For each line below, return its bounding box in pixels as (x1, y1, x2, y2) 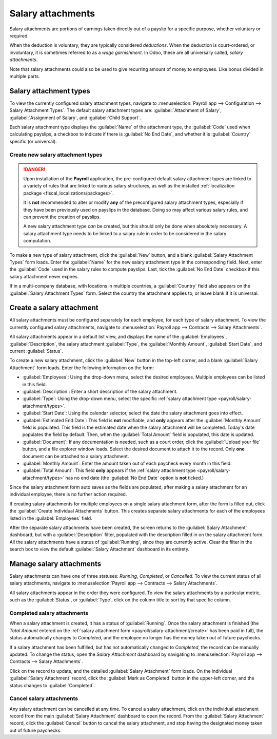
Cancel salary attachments (9, 695, 78, 702)
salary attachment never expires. (9, 273, 79, 279)
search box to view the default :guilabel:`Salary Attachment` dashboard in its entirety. (9, 546, 190, 552)
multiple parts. (9, 73, 41, 79)
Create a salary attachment (9, 304, 98, 312)
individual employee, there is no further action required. (9, 491, 127, 498)
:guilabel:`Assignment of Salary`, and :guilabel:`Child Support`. (9, 115, 141, 121)
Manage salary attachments (9, 560, 102, 568)
